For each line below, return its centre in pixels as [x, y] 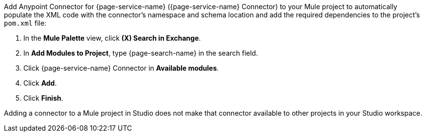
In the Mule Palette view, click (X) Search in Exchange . [112, 38]
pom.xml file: [25, 23]
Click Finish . [43, 98]
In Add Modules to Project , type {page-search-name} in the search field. [141, 53]
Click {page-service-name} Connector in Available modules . [121, 68]
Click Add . [40, 83]
